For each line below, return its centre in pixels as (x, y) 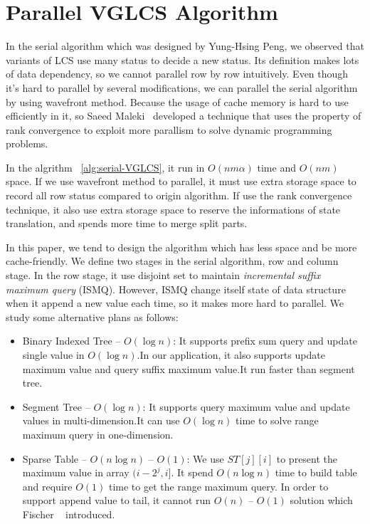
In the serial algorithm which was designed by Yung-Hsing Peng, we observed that (185, 46)
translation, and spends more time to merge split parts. (127, 223)
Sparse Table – (54, 458)
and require (47, 486)
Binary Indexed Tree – (72, 341)
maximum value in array (76, 472)
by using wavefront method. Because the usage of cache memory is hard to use (177, 101)
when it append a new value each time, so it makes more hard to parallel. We (175, 303)
